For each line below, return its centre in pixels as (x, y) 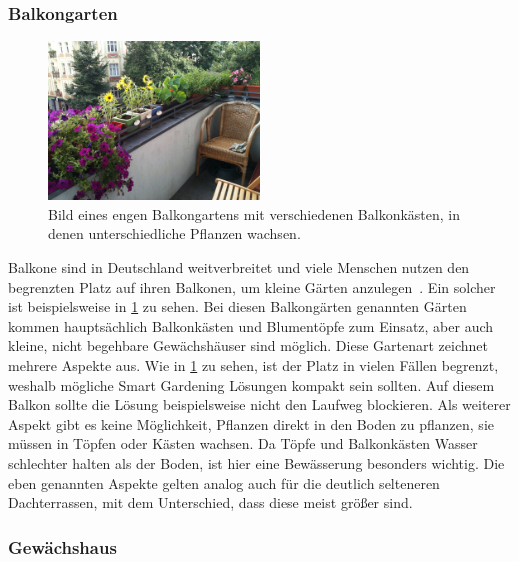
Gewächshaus (62, 546)
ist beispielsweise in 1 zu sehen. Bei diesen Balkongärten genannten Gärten (237, 306)
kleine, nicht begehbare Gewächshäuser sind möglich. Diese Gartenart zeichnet (248, 345)
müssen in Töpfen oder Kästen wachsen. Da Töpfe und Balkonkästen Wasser (243, 443)
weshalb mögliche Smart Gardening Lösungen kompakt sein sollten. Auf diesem (251, 384)
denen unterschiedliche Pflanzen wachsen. (174, 233)
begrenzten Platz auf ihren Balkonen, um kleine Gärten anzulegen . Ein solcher (252, 286)
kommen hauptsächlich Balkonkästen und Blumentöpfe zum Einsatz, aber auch (251, 325)
